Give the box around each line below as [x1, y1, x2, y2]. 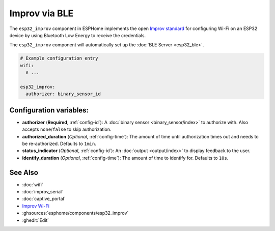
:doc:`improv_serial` [22, 189, 64, 195]
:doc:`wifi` [22, 181, 43, 188]
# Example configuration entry [20, 55, 99, 61]
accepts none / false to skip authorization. [22, 126, 112, 132]
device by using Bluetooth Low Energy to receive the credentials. [9, 32, 146, 38]
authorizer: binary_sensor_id [25, 91, 101, 97]
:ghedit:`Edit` [22, 217, 49, 223]
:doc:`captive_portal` [22, 196, 66, 202]
